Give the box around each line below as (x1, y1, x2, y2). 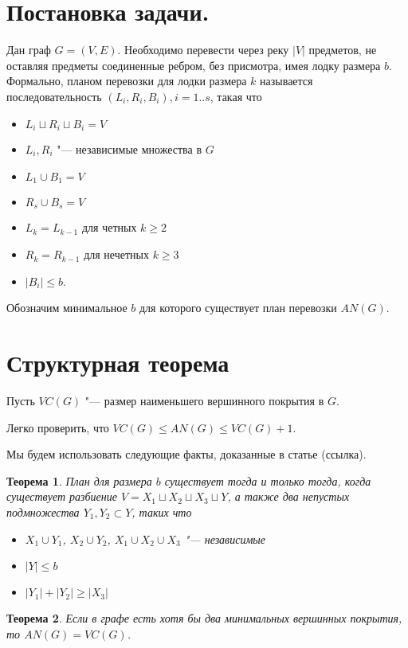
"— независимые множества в (57, 140, 202, 157)
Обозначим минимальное (6, 299, 127, 316)
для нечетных (84, 246, 149, 263)
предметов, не (308, 41, 377, 58)
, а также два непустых (227, 488, 350, 505)
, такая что (210, 88, 262, 104)
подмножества (6, 503, 80, 520)
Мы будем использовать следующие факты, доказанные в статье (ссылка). (6, 446, 367, 463)
